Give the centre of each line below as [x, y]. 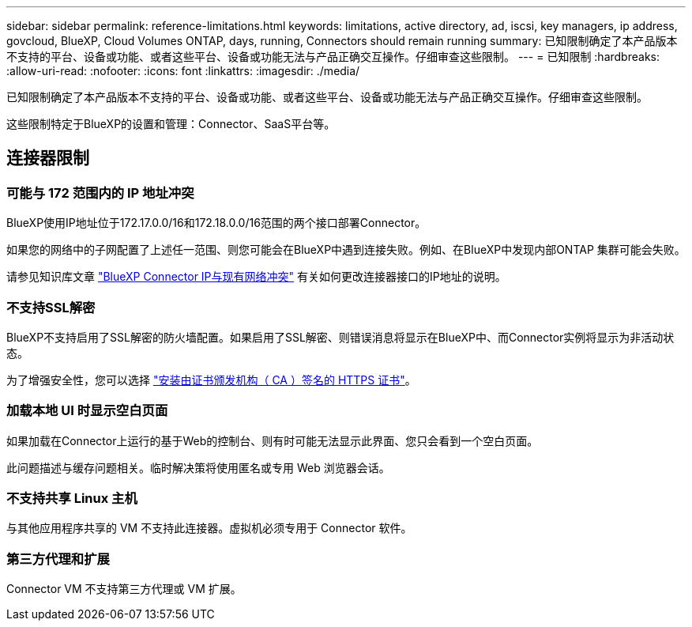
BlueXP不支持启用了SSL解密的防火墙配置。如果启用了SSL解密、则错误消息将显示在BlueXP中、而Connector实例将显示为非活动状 [340, 337]
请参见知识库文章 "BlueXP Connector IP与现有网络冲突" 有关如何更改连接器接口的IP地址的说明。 [256, 277]
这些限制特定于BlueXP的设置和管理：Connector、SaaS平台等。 [171, 124]
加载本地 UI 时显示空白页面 [87, 411]
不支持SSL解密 [51, 307]
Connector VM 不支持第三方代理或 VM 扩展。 [124, 589]
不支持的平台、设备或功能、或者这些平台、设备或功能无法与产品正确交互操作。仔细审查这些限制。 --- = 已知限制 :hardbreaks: [333, 57]
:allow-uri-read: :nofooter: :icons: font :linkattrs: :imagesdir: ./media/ [183, 71]
